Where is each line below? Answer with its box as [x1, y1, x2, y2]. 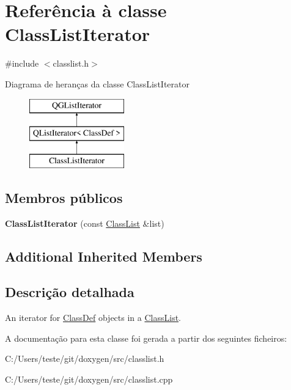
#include [5, 57, 39, 70]
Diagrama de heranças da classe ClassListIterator [5, 77, 190, 90]
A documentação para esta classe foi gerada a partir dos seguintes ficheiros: [5, 331, 287, 344]
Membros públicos [5, 188, 123, 207]
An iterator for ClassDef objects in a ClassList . [5, 311, 181, 324]
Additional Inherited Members [5, 246, 202, 265]
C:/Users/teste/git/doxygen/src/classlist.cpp [5, 373, 173, 386]
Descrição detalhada [5, 282, 134, 301]
